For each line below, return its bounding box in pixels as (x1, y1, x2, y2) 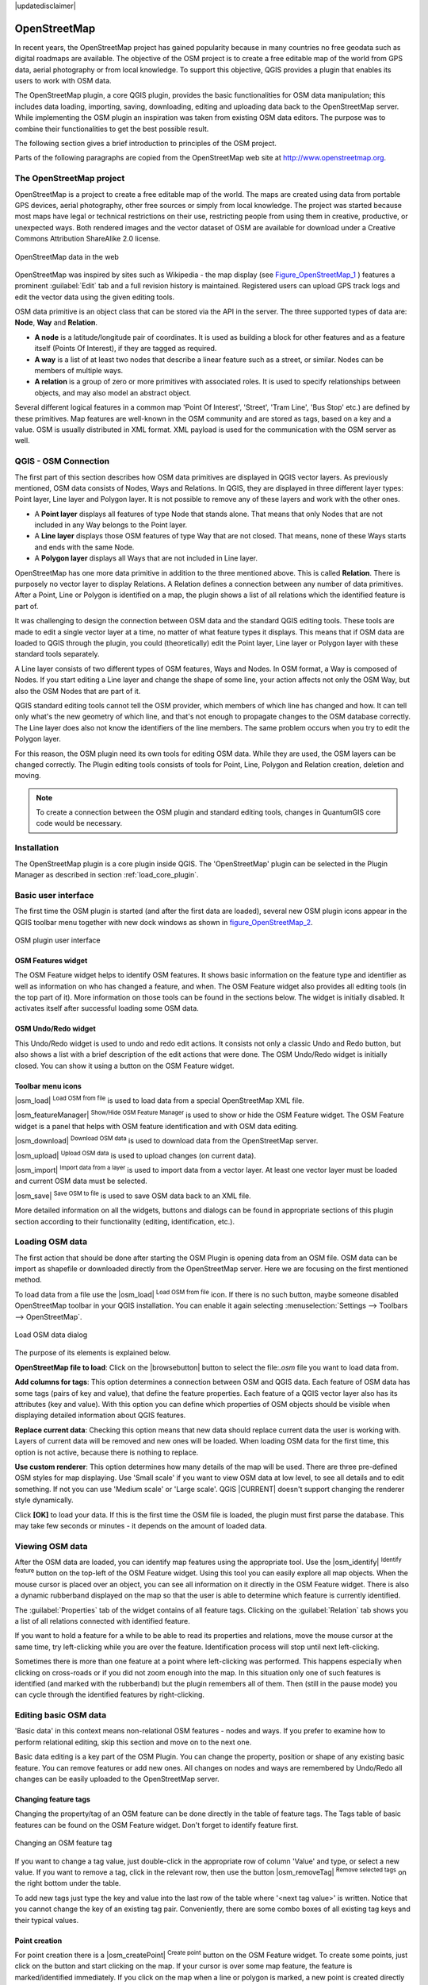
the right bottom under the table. (14, 1879, 121, 1888)
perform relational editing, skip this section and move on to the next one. (14, 1737, 252, 1747)
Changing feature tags (14, 1794, 91, 1804)
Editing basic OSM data (14, 1709, 107, 1721)
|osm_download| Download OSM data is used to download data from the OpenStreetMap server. (14, 1135, 319, 1146)
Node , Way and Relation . (14, 318, 98, 327)
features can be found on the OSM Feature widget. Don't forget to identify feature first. (14, 1820, 299, 1829)
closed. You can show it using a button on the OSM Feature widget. (14, 1061, 235, 1070)
